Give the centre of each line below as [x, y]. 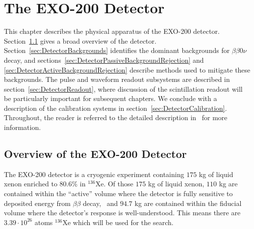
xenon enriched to [31, 184]
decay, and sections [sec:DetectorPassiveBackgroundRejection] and [104, 60]
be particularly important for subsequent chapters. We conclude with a [111, 98]
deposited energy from [37, 203]
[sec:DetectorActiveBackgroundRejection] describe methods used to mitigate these [127, 69]
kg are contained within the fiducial [188, 203]
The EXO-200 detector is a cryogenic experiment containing [94, 174]
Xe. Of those [114, 184]
